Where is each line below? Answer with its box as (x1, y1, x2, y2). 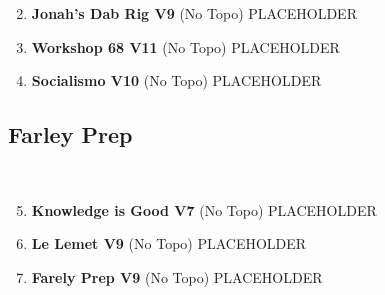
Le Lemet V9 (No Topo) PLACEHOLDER (31, 233, 307, 254)
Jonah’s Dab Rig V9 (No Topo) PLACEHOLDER (31, 3, 357, 23)
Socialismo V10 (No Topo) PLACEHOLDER (31, 70, 322, 91)
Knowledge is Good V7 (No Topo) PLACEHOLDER (31, 199, 377, 220)
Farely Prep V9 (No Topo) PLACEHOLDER (31, 266, 323, 287)
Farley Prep (8, 119, 133, 150)
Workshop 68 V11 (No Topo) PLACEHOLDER (31, 36, 340, 57)
